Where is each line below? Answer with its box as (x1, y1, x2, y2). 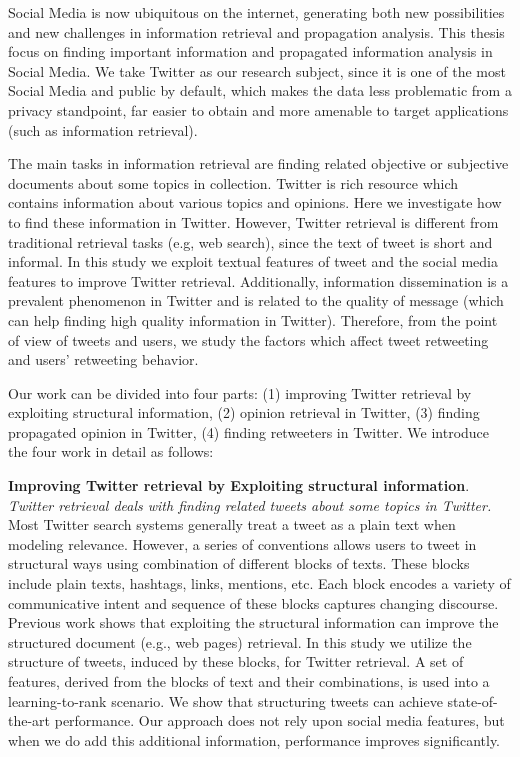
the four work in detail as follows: (8, 441, 214, 462)
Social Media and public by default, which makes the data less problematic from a (8, 80, 512, 101)
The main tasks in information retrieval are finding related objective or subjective (8, 153, 509, 174)
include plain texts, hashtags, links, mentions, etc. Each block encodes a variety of (8, 573, 511, 594)
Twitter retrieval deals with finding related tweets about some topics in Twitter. (8, 494, 492, 515)
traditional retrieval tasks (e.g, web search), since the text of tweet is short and (8, 231, 493, 252)
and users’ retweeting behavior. (8, 349, 199, 370)
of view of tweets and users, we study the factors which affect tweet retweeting (8, 329, 489, 350)
